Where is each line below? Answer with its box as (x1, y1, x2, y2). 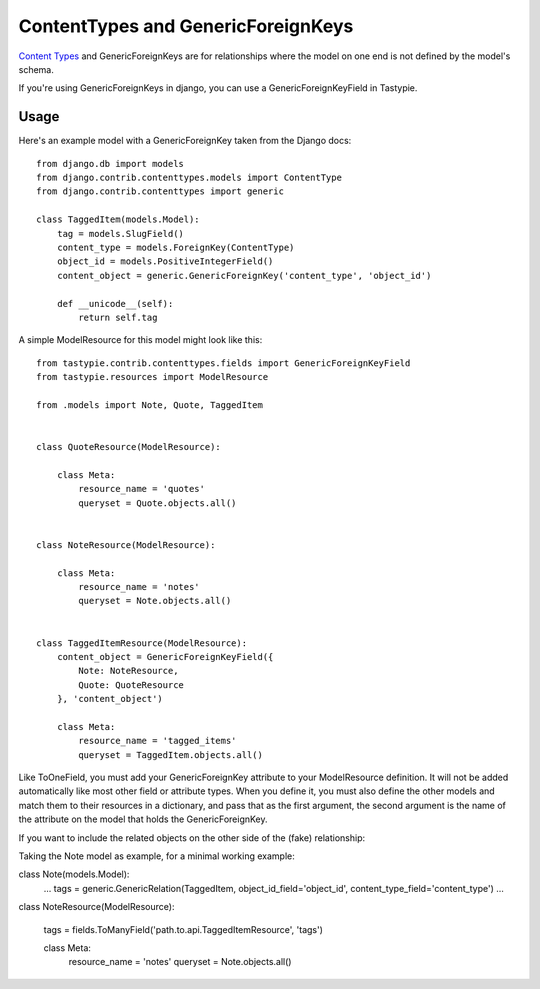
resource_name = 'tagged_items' (78, 735, 237, 747)
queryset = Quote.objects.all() (78, 497, 237, 509)
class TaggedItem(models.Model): (36, 214, 200, 225)
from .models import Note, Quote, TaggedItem (36, 399, 264, 410)
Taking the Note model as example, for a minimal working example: (18, 850, 295, 862)
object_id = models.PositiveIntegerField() (56, 256, 274, 267)
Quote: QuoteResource (78, 679, 185, 690)
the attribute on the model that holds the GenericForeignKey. (18, 813, 269, 825)
